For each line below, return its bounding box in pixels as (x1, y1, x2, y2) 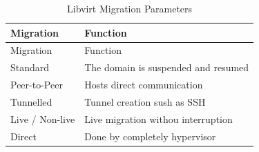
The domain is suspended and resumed (84, 60, 249, 75)
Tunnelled (10, 94, 52, 108)
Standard (10, 60, 50, 75)
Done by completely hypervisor (84, 129, 216, 143)
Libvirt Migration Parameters (67, 1, 193, 15)
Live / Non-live (10, 111, 75, 126)
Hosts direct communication (84, 77, 203, 92)
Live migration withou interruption (84, 111, 233, 126)
